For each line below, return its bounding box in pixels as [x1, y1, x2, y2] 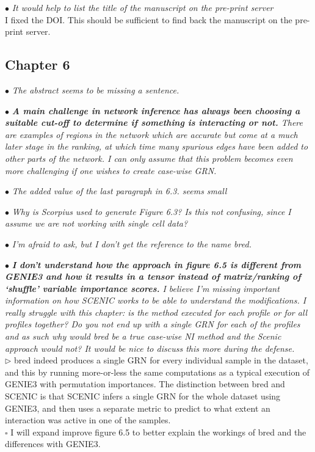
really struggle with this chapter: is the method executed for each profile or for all [5, 305, 308, 318]
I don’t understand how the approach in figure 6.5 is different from [12, 258, 302, 271]
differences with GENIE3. [5, 437, 101, 450]
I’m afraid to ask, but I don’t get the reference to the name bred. [12, 237, 252, 250]
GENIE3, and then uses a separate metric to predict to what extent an [5, 401, 270, 414]
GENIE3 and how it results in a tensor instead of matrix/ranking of [5, 270, 301, 283]
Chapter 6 [5, 55, 70, 74]
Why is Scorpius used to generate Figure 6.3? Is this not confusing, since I [12, 205, 291, 217]
